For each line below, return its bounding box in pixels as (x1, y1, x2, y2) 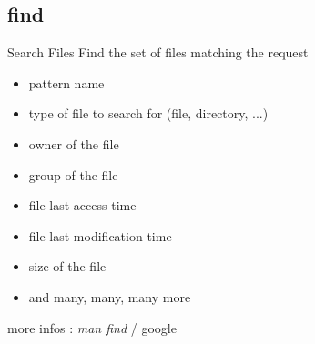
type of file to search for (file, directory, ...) (28, 104, 269, 123)
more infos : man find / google (7, 318, 177, 337)
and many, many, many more (28, 287, 191, 306)
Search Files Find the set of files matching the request (7, 43, 309, 62)
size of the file (28, 257, 107, 276)
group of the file (28, 165, 118, 184)
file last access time (28, 196, 137, 215)
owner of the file (28, 134, 119, 153)
